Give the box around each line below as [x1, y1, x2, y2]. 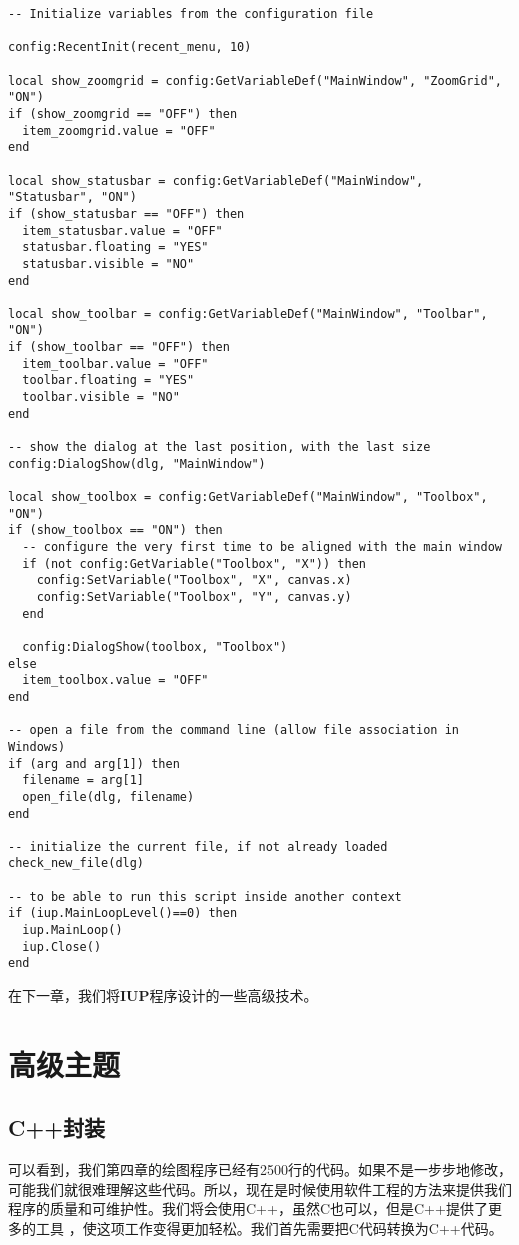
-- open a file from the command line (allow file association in [8, 723, 460, 738]
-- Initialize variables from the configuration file [8, 7, 374, 21]
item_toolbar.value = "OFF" [22, 356, 209, 371]
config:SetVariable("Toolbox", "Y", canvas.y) [36, 589, 352, 604]
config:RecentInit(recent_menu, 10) [8, 40, 252, 55]
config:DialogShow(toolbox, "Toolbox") [22, 639, 288, 654]
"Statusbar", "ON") [8, 190, 137, 205]
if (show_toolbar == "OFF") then [8, 340, 230, 355]
